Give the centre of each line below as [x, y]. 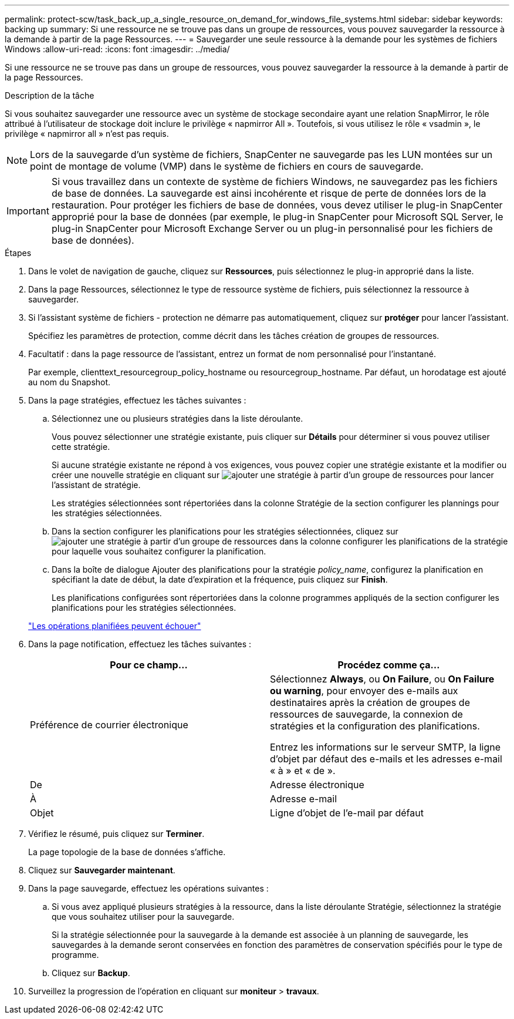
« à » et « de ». [303, 771]
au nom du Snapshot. [70, 382]
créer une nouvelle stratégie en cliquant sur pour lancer [273, 475]
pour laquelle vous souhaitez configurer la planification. [159, 551]
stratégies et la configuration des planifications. [375, 726]
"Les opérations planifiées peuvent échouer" [115, 626]
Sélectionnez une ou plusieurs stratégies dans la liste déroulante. [177, 418]
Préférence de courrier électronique [109, 725]
